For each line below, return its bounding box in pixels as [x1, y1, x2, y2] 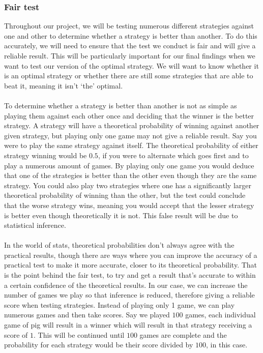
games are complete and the [139, 329, 227, 340]
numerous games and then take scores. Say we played [4, 309, 170, 320]
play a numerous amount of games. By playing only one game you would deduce [4, 160, 254, 170]
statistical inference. [4, 220, 66, 230]
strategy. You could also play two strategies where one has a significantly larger [4, 180, 251, 190]
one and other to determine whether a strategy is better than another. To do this [4, 30, 257, 41]
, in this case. [206, 339, 248, 350]
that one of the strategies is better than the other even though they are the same [4, 170, 257, 181]
